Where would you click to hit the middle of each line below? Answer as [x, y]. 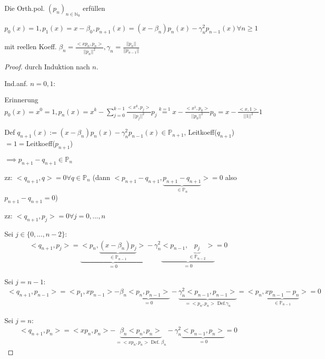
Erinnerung [21, 100]
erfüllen [94, 8]
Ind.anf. [16, 83]
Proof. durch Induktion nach [47, 66]
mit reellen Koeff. [31, 46]
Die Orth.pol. [25, 8]
